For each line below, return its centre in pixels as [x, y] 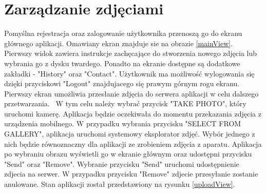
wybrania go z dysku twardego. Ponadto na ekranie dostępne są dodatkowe [122, 63]
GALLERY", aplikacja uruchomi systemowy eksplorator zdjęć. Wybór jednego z [130, 134]
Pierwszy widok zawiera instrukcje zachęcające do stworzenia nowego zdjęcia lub [131, 53]
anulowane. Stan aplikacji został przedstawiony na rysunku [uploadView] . [120, 184]
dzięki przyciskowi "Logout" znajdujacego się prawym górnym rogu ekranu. [122, 83]
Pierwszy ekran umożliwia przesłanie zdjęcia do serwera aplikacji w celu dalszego [131, 93]
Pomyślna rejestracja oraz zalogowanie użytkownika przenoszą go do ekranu [123, 33]
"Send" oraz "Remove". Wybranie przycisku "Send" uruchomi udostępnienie [122, 163]
